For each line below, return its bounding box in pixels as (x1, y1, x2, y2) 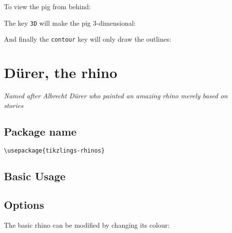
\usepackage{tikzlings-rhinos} (4, 147, 105, 155)
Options (4, 197, 44, 212)
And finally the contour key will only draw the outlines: (4, 34, 171, 44)
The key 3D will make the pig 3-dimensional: (4, 17, 136, 28)
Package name (4, 124, 77, 139)
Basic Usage (4, 169, 66, 184)
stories (4, 100, 23, 110)
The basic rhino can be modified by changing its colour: (4, 220, 170, 230)
